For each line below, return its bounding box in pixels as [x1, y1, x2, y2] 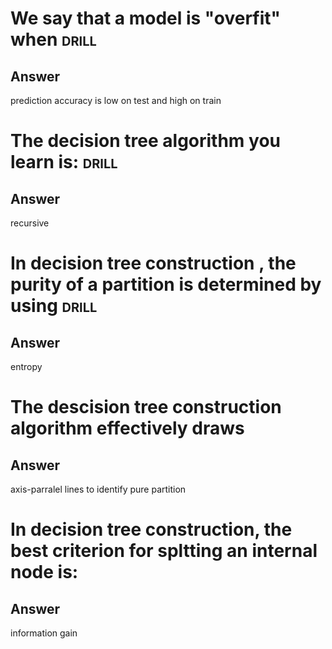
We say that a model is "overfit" [10, 7, 282, 30]
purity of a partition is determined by [10, 273, 322, 296]
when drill [10, 28, 97, 51]
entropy [10, 361, 43, 372]
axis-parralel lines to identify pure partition [10, 483, 187, 495]
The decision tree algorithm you [10, 130, 282, 152]
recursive [10, 217, 50, 229]
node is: [10, 561, 79, 584]
